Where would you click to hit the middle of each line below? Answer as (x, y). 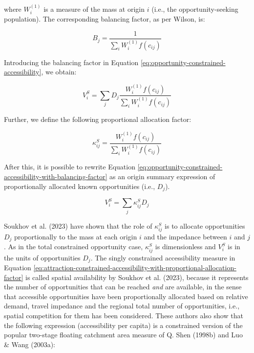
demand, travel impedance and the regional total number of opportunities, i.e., (122, 306)
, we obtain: (59, 72)
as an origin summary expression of (162, 176)
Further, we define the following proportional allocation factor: (98, 119)
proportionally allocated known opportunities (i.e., (80, 186)
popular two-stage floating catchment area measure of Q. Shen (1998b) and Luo (123, 335)
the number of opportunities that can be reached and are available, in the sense (123, 287)
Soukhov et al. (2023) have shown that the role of (78, 225)
